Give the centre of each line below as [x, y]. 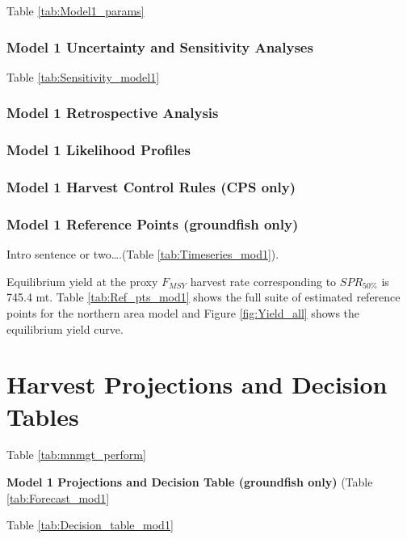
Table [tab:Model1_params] [76, 11]
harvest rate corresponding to [263, 281]
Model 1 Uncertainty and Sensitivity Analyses [160, 46]
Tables [43, 416]
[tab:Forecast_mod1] [58, 497]
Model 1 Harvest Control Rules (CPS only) [151, 187]
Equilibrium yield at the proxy [82, 281]
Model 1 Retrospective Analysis [113, 113]
